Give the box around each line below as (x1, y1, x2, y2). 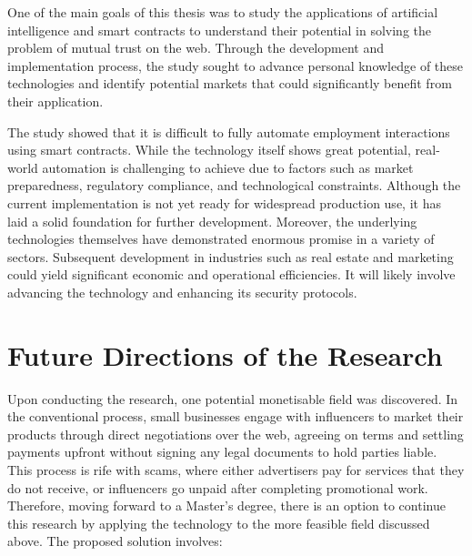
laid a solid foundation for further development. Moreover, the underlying (7, 211, 417, 230)
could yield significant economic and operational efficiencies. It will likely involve (7, 265, 456, 284)
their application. (7, 91, 104, 110)
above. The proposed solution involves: (7, 531, 223, 551)
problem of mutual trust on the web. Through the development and (7, 38, 384, 57)
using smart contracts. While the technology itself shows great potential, (7, 140, 411, 159)
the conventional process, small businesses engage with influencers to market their (7, 407, 464, 426)
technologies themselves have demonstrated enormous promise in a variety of (7, 229, 435, 248)
